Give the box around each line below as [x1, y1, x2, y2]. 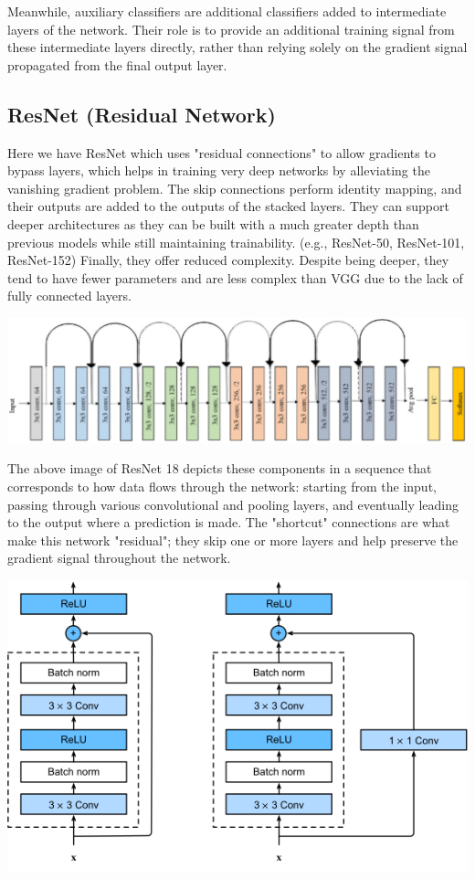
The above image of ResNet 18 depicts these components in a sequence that [7, 459, 432, 478]
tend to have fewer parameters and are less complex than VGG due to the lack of [7, 268, 463, 287]
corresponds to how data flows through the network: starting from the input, [7, 476, 437, 495]
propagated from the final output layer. [7, 55, 227, 74]
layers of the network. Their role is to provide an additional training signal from [7, 19, 455, 38]
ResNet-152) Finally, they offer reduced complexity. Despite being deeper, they [7, 250, 449, 270]
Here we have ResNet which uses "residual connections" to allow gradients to [7, 143, 436, 162]
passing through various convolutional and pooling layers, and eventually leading [7, 494, 459, 514]
